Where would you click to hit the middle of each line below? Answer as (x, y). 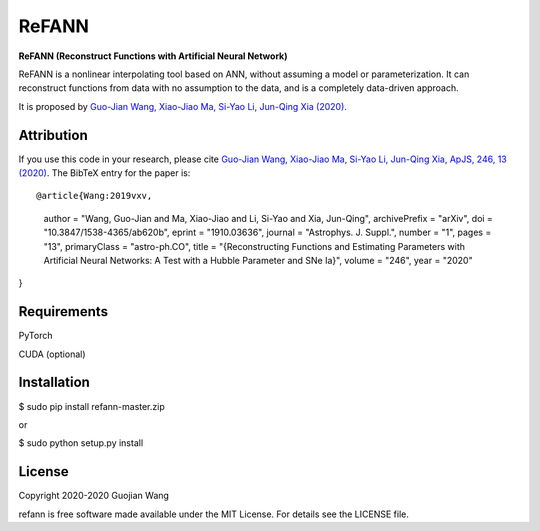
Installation (54, 382)
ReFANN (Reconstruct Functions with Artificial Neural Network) (153, 56)
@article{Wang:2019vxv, (94, 196)
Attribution (53, 135)
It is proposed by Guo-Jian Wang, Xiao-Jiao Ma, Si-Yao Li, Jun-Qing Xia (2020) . (182, 106)
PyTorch (35, 336)
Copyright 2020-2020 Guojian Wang (94, 496)
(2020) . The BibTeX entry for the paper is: (104, 173)
